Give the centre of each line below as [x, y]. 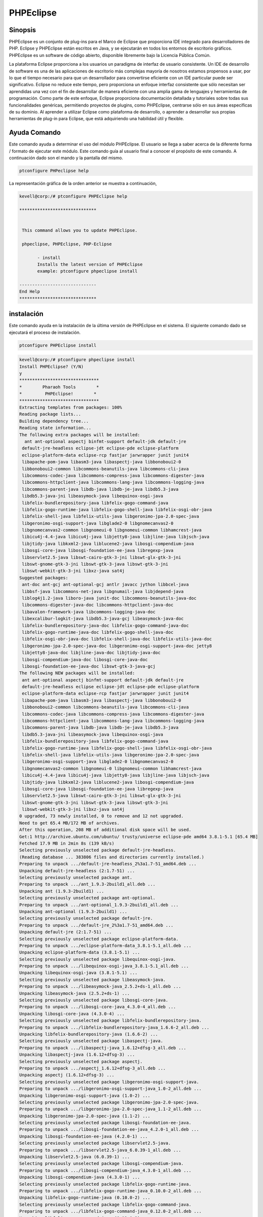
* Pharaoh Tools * [59, 387]
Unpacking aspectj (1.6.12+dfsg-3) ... [67, 1075]
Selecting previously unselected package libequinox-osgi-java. [98, 959]
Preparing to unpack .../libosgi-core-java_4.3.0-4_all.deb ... [98, 1007]
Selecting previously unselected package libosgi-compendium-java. [102, 1164]
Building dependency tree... [54, 421]
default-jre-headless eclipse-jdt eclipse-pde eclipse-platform [100, 448]
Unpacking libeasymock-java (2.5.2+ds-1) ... [75, 993]
